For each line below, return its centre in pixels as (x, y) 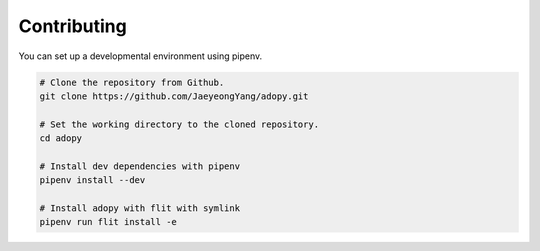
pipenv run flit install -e (108, 222)
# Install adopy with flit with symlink (139, 208)
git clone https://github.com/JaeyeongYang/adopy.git (174, 96)
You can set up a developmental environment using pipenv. (140, 56)
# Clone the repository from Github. (132, 82)
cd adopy (61, 138)
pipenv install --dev (92, 180)
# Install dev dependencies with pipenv (139, 166)
